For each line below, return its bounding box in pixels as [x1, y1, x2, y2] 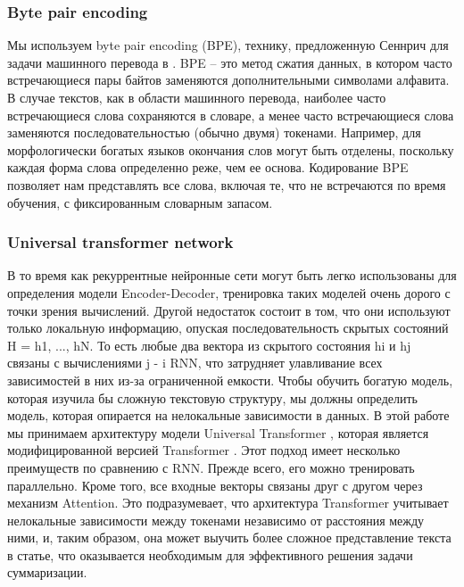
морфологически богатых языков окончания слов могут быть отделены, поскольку [7, 140, 454, 159]
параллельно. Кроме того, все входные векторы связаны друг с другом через [7, 475, 423, 494]
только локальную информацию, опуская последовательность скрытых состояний [7, 318, 449, 337]
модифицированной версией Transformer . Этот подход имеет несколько [7, 441, 401, 459]
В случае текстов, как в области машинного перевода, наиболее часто [7, 88, 386, 106]
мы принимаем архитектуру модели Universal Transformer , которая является [7, 423, 429, 442]
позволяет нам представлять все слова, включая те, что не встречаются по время [7, 175, 446, 194]
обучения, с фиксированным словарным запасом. [7, 193, 273, 211]
